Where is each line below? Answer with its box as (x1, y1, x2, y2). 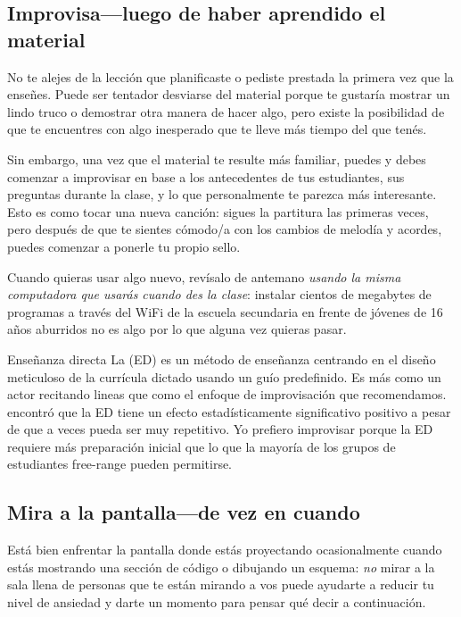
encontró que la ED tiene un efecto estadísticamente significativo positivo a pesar (7, 402, 451, 421)
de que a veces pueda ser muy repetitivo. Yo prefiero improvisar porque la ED (7, 420, 433, 438)
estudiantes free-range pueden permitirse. (7, 454, 232, 473)
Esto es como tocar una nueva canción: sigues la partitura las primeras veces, (7, 202, 429, 221)
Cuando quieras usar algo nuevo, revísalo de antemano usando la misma (7, 267, 401, 286)
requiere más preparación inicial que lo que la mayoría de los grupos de (7, 437, 396, 455)
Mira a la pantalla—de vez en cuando (7, 498, 360, 526)
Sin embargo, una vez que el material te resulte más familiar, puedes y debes (7, 149, 426, 168)
